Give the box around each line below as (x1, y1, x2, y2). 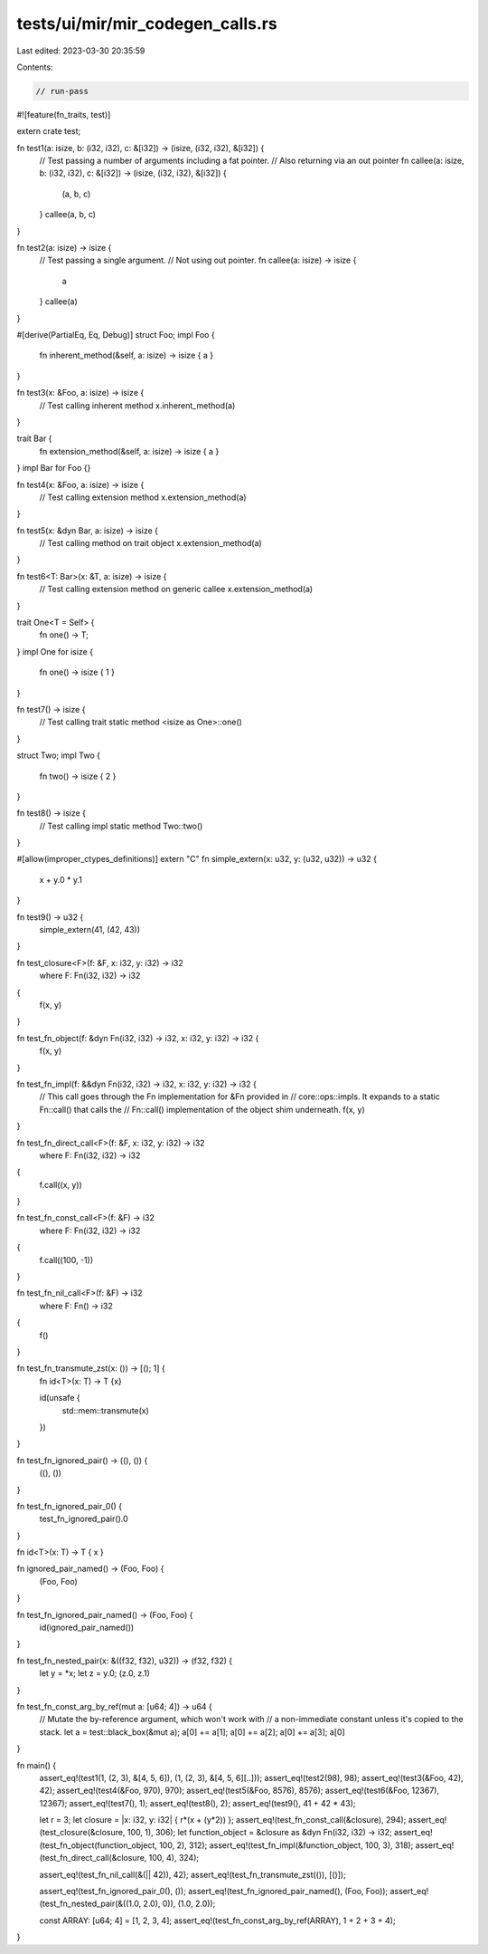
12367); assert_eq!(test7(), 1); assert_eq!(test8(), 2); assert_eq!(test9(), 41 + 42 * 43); (39, 1797, 356, 1808)
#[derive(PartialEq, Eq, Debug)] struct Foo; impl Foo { (16, 329, 216, 340)
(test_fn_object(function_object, (39, 1839, 157, 1851)
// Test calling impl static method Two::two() (39, 820, 203, 831)
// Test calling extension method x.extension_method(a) (39, 492, 248, 503)
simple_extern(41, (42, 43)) (39, 924, 140, 935)
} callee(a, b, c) (39, 209, 97, 220)
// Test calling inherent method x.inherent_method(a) (39, 399, 236, 411)
